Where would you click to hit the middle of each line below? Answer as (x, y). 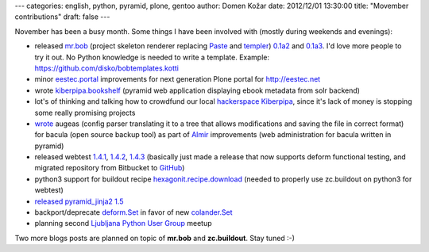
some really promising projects (85, 113)
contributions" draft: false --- (62, 17)
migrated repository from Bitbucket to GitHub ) (110, 168)
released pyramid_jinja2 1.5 (79, 201)
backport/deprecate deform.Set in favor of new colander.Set (134, 212)
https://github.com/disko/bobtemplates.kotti (106, 68)
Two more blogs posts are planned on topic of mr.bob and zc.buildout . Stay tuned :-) (155, 238)
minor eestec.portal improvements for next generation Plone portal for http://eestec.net (178, 79)
